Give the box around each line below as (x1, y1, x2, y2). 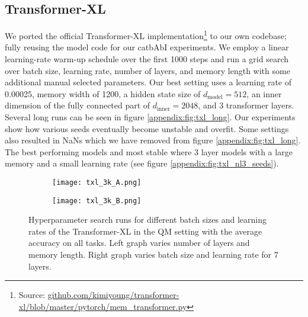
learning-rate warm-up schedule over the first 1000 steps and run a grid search (5, 53, 289, 65)
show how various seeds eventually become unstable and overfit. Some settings (5, 122, 289, 135)
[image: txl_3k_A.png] (52, 178, 142, 187)
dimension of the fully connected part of (5, 99, 150, 111)
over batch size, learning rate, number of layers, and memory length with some (5, 64, 290, 76)
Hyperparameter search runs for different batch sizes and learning (28, 213, 267, 226)
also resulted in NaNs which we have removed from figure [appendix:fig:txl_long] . (5, 134, 301, 146)
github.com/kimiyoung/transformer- (47, 289, 179, 301)
